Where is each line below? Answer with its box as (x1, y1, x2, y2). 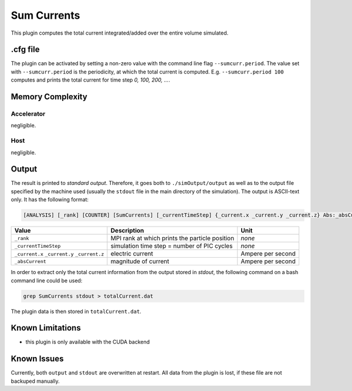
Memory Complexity (11, 92, 87, 102)
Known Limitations (11, 323, 82, 333)
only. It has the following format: (11, 196, 89, 203)
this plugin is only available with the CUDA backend (25, 338, 150, 346)
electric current (110, 250, 154, 258)
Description (110, 227, 144, 235)
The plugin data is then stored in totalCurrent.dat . (11, 308, 142, 315)
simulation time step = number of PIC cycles (110, 242, 233, 250)
